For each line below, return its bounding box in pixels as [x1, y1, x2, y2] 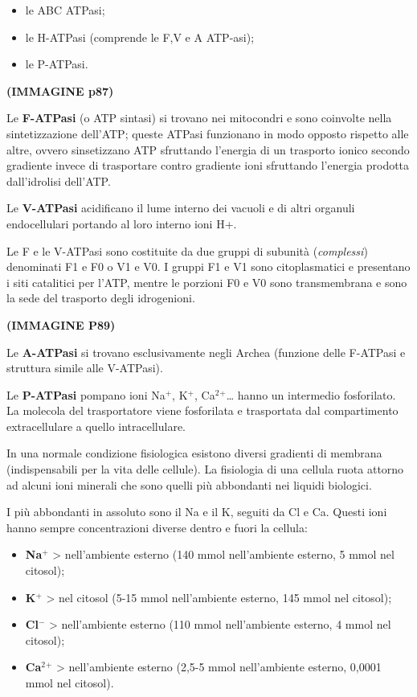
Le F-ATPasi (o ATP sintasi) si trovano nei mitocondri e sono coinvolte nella [6, 109, 392, 126]
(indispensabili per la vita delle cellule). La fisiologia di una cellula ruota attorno [6, 461, 404, 478]
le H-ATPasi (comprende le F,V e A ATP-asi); [25, 28, 255, 45]
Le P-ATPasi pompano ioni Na [6, 386, 166, 403]
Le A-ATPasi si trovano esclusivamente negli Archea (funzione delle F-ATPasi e [6, 343, 406, 360]
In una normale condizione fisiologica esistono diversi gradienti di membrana [6, 445, 382, 461]
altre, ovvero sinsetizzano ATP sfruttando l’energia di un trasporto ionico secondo [6, 141, 410, 158]
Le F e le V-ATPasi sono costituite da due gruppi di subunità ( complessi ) [6, 242, 368, 259]
